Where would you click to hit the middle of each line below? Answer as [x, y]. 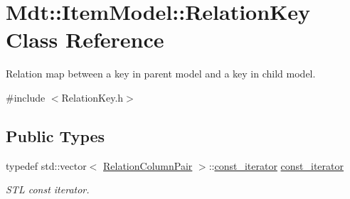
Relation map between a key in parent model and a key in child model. [161, 74]
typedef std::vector [46, 165]
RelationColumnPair [148, 165]
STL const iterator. [48, 189]
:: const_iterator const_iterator [276, 165]
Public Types [55, 135]
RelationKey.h [92, 97]
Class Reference [85, 39]
